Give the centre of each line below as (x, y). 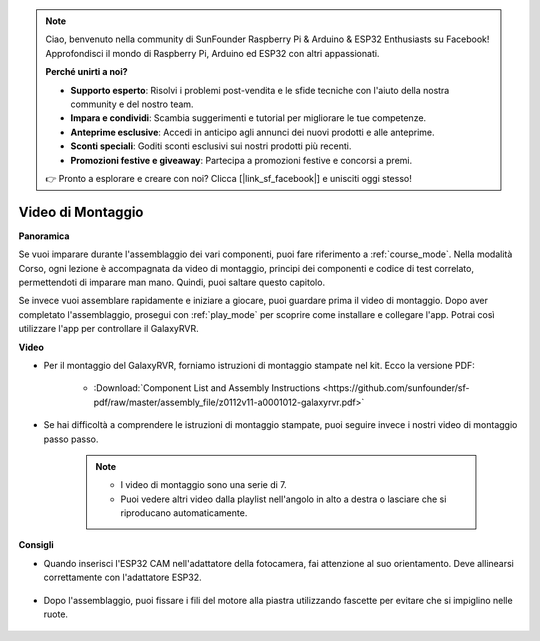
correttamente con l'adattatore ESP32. (122, 577)
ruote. (56, 614)
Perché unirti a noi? (87, 72)
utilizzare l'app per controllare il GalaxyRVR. (108, 329)
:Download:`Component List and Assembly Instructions (207, 388)
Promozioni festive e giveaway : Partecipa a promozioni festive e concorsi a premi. (241, 160)
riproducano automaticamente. (184, 513)
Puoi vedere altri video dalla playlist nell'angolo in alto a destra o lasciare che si (283, 499)
